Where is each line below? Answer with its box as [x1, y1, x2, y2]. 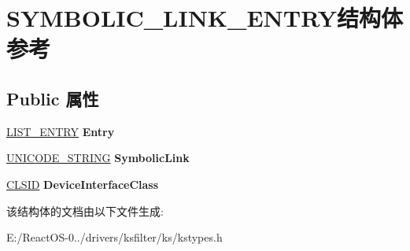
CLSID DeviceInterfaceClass [6, 175, 159, 192]
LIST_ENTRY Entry [6, 123, 115, 139]
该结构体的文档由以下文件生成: [6, 202, 164, 219]
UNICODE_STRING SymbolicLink [6, 149, 190, 166]
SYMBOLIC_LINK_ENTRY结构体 [6, 2, 404, 34]
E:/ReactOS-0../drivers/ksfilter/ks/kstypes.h [6, 229, 223, 245]
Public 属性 [6, 86, 99, 110]
